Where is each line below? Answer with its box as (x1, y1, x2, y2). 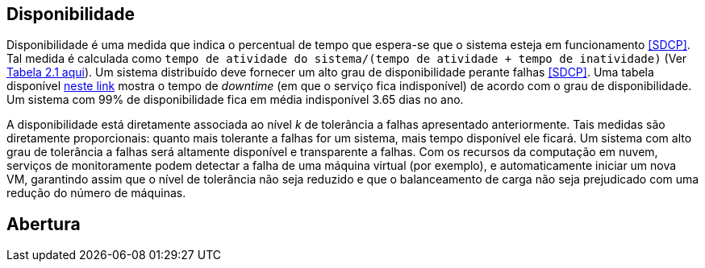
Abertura (6, 213, 81, 234)
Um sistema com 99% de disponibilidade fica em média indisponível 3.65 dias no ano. (6, 93, 464, 107)
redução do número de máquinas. (6, 186, 186, 200)
